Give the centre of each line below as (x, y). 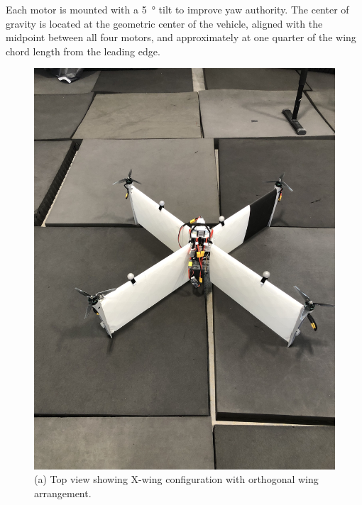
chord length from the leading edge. (83, 51)
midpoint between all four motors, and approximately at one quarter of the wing (181, 37)
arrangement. (63, 493)
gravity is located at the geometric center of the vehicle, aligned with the (164, 23)
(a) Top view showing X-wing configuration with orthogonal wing (176, 479)
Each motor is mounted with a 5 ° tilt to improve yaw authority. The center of (177, 9)
